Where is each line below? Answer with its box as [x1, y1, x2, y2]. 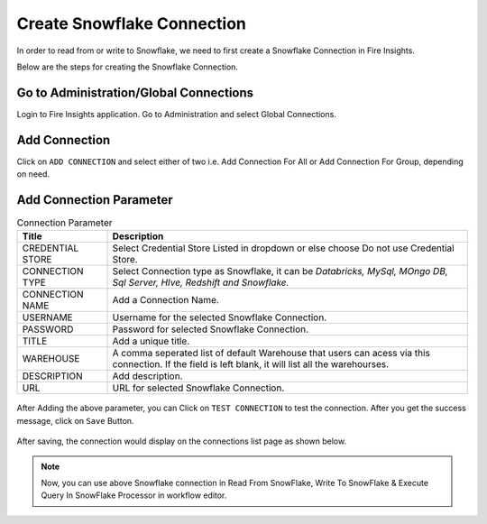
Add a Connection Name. [112, 294, 220, 307]
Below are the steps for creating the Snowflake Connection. [16, 61, 239, 72]
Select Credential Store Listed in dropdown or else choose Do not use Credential [112, 242, 455, 254]
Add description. [112, 370, 183, 382]
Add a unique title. [112, 335, 190, 347]
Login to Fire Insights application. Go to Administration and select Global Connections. [16, 108, 337, 119]
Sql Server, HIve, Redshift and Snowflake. [112, 276, 289, 289]
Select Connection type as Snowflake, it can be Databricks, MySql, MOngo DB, [112, 265, 448, 278]
